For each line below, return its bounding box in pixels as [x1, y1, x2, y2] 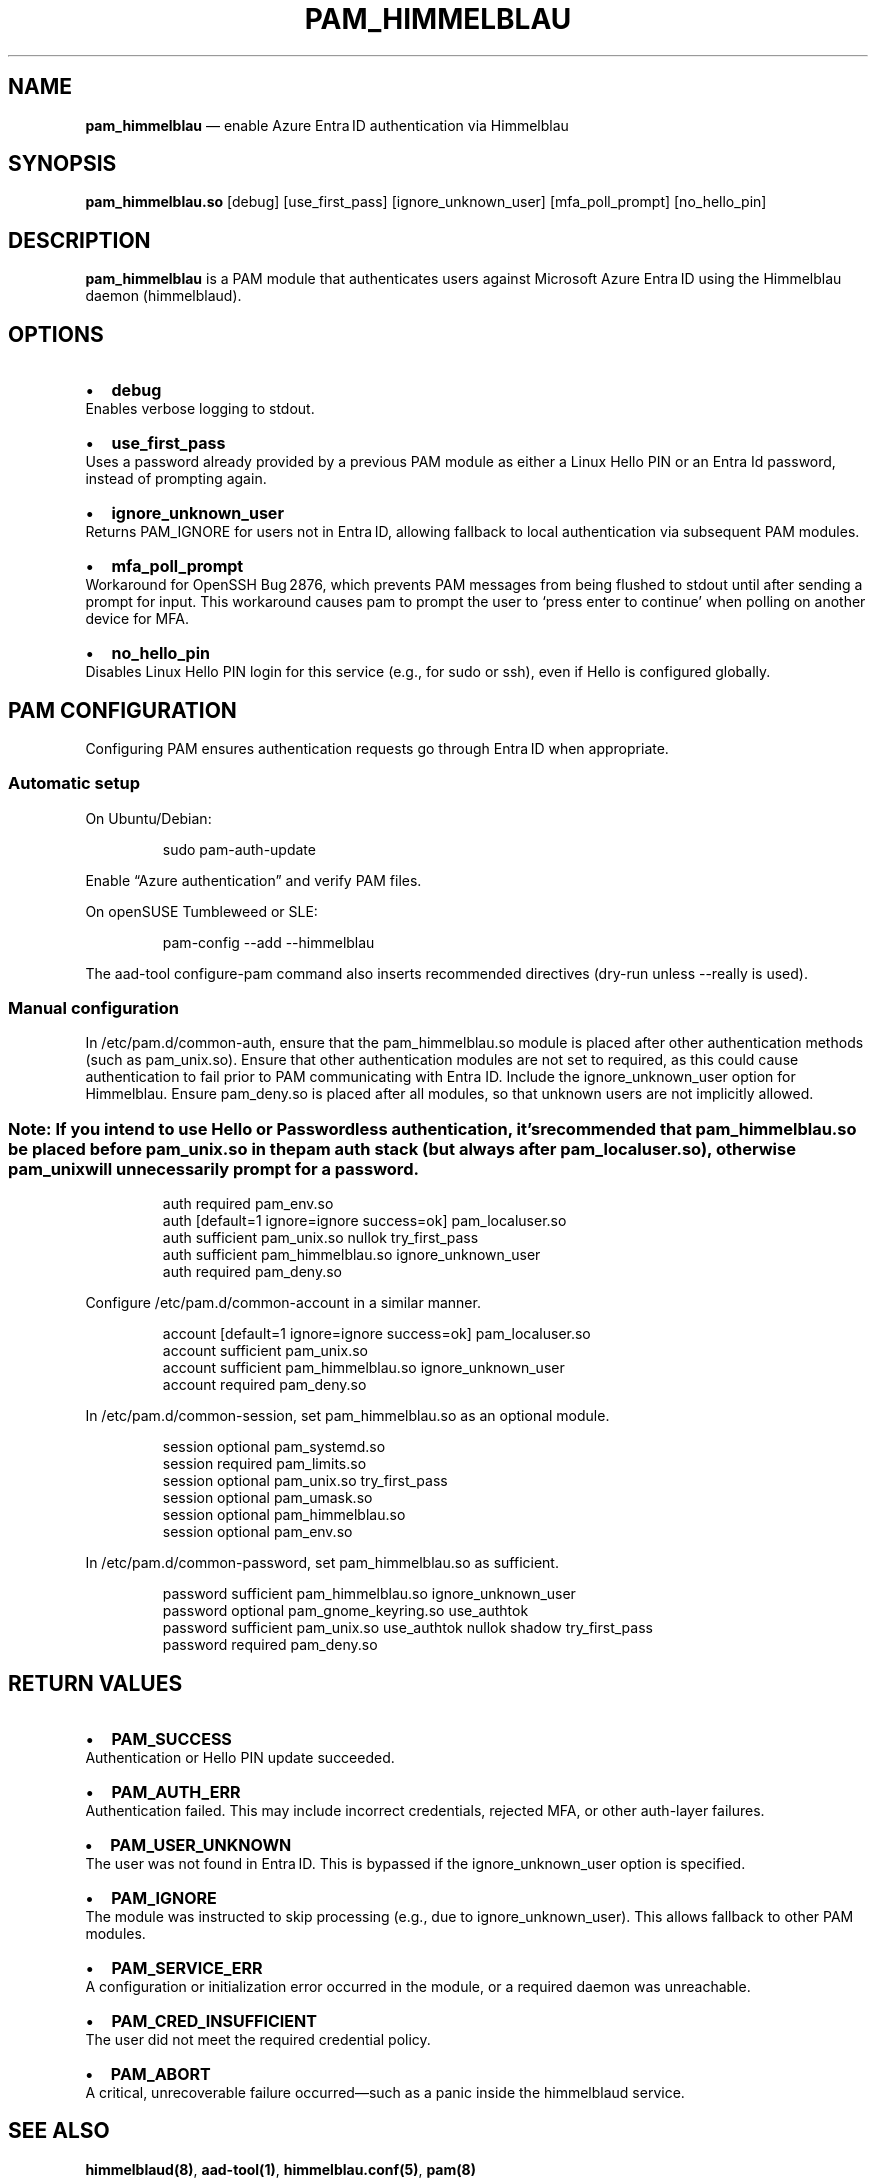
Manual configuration [8, 998, 179, 1019]
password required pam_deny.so [162, 1636, 378, 1654]
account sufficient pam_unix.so [162, 1342, 368, 1360]
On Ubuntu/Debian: [85, 809, 212, 827]
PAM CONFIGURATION [8, 697, 237, 723]
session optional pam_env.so [162, 1523, 353, 1541]
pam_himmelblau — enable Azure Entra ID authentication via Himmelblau [85, 116, 569, 134]
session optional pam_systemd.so [162, 1438, 386, 1456]
